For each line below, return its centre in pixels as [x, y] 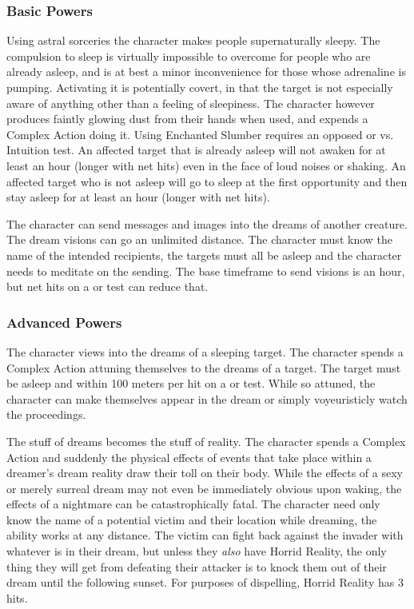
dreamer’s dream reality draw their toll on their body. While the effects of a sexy [205, 473]
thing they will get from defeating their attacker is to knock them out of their [197, 566]
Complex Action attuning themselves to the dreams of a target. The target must [204, 367]
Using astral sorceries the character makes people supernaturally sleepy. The [193, 40]
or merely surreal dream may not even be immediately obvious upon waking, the [204, 488]
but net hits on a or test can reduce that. [107, 287]
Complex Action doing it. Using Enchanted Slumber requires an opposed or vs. [200, 134]
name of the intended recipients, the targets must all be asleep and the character [204, 255]
